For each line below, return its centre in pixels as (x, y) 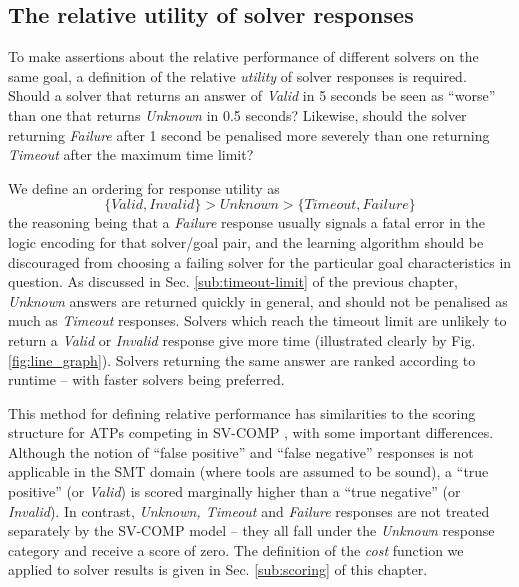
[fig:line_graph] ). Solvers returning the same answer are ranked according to (242, 359)
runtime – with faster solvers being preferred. (146, 379)
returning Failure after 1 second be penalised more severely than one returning (249, 134)
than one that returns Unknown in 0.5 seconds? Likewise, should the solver (237, 114)
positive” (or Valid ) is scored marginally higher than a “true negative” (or (234, 491)
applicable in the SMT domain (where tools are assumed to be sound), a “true (248, 471)
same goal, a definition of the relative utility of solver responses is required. (237, 75)
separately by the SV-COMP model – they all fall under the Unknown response (251, 530)
